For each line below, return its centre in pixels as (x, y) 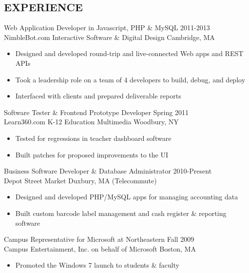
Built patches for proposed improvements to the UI (92, 154)
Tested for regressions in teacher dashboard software (93, 138)
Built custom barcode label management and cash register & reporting (121, 213)
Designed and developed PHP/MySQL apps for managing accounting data (127, 197)
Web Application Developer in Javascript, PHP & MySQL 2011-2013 (107, 28)
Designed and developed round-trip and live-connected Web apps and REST (129, 53)
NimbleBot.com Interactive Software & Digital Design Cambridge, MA (109, 37)
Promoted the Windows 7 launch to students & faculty (97, 265)
